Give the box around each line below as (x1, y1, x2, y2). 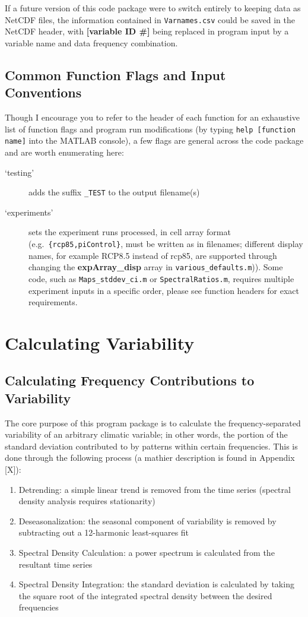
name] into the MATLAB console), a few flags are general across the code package (5, 134, 304, 147)
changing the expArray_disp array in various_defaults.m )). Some (28, 261, 283, 273)
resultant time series (18, 558, 93, 570)
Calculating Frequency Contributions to (5, 371, 255, 390)
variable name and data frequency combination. (5, 36, 178, 49)
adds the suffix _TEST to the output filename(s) (28, 186, 200, 198)
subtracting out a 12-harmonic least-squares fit (18, 526, 189, 539)
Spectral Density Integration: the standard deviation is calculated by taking (18, 578, 294, 590)
